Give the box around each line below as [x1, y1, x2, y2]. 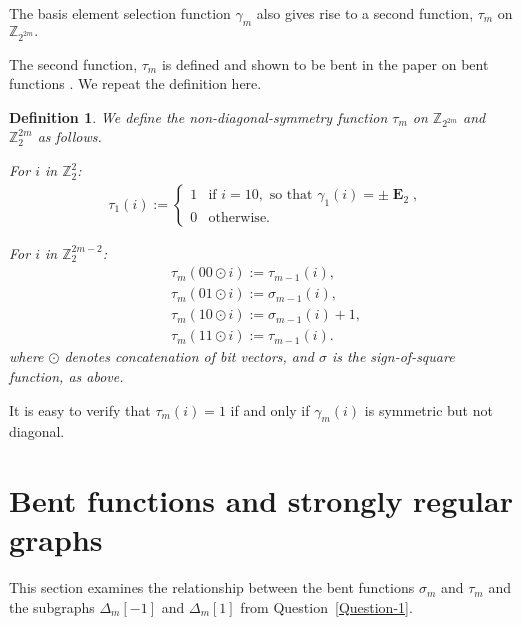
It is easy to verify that [9, 399, 151, 420]
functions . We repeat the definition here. [9, 73, 262, 94]
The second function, [9, 53, 138, 74]
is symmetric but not [364, 399, 493, 420]
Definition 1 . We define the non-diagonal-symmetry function [9, 106, 388, 127]
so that [269, 188, 313, 203]
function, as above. [9, 366, 124, 387]
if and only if [230, 399, 310, 420]
